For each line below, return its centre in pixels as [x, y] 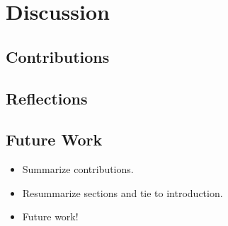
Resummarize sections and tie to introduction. [122, 192]
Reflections [47, 98]
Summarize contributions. [78, 169]
